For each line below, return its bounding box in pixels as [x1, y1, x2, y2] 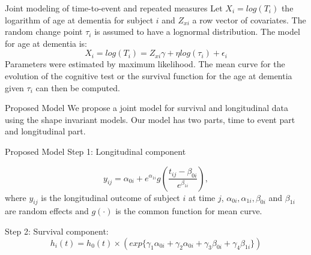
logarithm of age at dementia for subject [5, 13, 154, 26]
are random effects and [5, 205, 89, 217]
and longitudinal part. [5, 125, 86, 137]
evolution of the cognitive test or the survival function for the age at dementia [5, 69, 292, 82]
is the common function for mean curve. [115, 205, 262, 217]
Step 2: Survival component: [5, 224, 109, 237]
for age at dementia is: [5, 37, 87, 49]
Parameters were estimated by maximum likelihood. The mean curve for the [5, 58, 285, 70]
